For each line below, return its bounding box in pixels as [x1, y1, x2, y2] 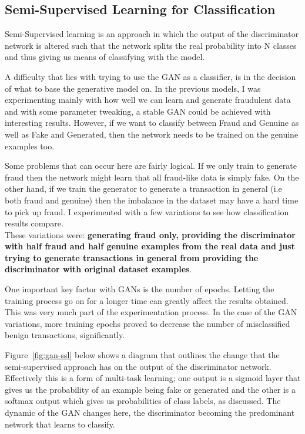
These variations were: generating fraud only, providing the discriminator [5, 228, 296, 241]
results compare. [5, 217, 63, 229]
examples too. [5, 139, 55, 152]
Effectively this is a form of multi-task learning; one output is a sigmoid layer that [5, 372, 301, 384]
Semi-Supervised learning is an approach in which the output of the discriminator [5, 28, 299, 40]
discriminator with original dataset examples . [5, 263, 192, 275]
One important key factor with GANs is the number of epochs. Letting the [5, 283, 274, 295]
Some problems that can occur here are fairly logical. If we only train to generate [5, 159, 297, 172]
